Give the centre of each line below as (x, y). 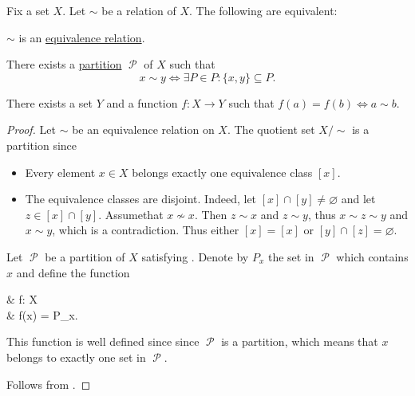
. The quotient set (271, 129)
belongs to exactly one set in (76, 357)
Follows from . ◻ (49, 384)
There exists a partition (64, 64)
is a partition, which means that (300, 341)
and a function (142, 102)
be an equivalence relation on (143, 129)
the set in (291, 256)
